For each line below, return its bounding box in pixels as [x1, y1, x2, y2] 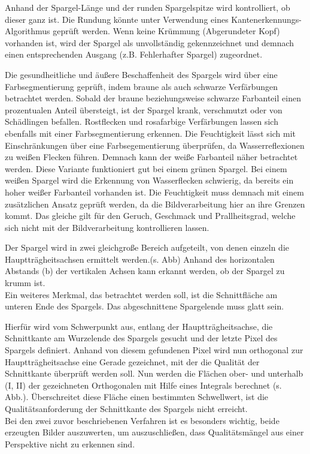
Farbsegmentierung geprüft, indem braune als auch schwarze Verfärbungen [5, 80, 278, 92]
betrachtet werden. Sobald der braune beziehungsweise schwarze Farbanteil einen [5, 92, 301, 104]
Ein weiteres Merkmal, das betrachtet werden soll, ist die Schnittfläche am [5, 288, 278, 300]
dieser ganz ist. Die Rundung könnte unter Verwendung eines [5, 13, 229, 25]
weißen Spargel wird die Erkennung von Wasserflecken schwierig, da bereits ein [5, 174, 294, 187]
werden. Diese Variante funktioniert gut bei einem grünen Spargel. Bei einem [5, 162, 287, 175]
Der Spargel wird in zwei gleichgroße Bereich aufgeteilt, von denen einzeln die [5, 241, 290, 254]
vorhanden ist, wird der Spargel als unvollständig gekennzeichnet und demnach [5, 36, 294, 49]
